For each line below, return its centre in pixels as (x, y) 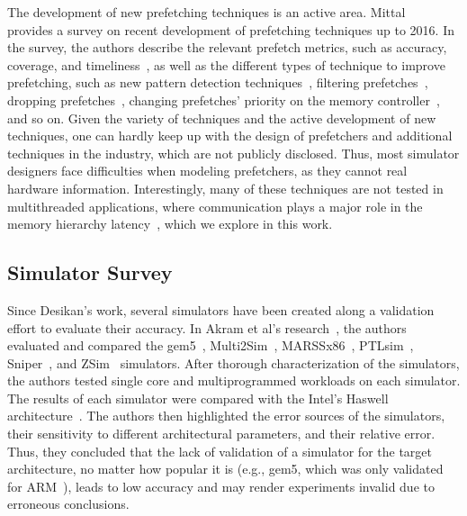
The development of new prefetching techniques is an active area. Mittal (207, 12)
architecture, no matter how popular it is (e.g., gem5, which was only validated (225, 469)
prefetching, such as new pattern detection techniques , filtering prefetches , (218, 82)
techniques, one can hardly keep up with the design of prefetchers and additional (230, 136)
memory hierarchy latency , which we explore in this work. (170, 224)
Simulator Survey (90, 272)
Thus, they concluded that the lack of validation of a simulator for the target (220, 451)
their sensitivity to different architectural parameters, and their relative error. (221, 434)
